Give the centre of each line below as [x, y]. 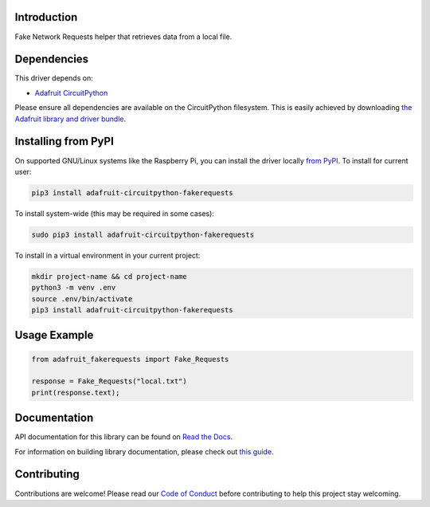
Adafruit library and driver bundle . [70, 119]
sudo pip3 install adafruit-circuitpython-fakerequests [143, 234]
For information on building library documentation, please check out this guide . [144, 451]
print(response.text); [76, 392]
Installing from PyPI [64, 141]
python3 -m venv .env [74, 288]
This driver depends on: [54, 78]
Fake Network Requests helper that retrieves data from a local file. [123, 37]
